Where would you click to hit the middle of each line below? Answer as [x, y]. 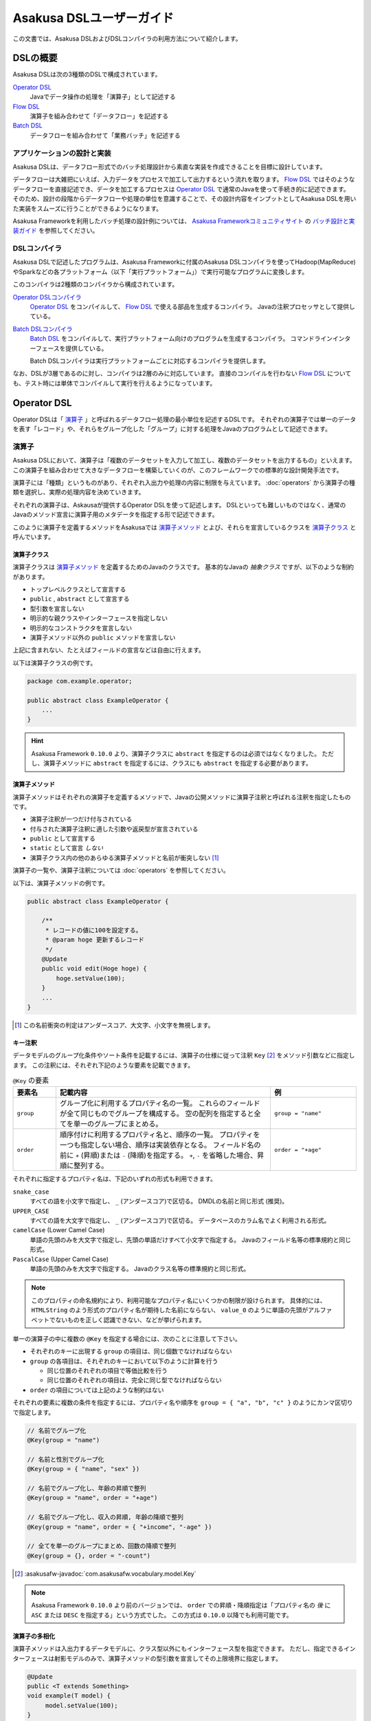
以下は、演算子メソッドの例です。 [61, 883]
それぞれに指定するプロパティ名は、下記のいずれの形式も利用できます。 [114, 1179]
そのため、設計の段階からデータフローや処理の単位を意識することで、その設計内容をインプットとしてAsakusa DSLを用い [184, 199]
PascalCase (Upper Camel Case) [61, 1259]
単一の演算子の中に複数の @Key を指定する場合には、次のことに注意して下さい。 [127, 1338]
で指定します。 [34, 1412]
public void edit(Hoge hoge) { [94, 969]
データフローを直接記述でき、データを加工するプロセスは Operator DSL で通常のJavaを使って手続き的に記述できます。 [181, 189]
